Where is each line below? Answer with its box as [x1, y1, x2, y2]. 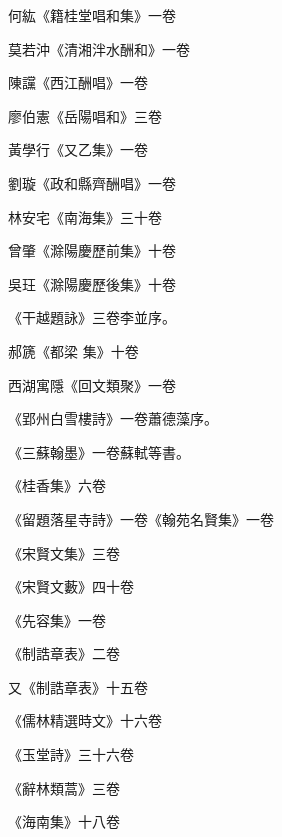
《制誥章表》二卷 [8, 643, 120, 664]
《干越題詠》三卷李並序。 [8, 307, 176, 328]
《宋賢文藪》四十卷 [8, 576, 134, 597]
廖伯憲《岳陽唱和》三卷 [8, 105, 162, 126]
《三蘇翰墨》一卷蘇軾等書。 [8, 441, 190, 462]
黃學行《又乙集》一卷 [8, 139, 148, 160]
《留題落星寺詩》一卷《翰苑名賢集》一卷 [8, 508, 274, 529]
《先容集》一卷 [8, 609, 106, 630]
